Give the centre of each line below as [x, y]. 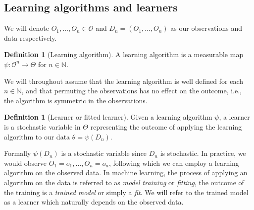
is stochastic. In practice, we [203, 153]
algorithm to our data [37, 136]
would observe [25, 163]
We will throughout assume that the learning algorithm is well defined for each [124, 81]
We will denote [26, 28]
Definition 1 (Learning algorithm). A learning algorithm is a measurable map [124, 54]
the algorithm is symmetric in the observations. [76, 100]
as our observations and [206, 28]
